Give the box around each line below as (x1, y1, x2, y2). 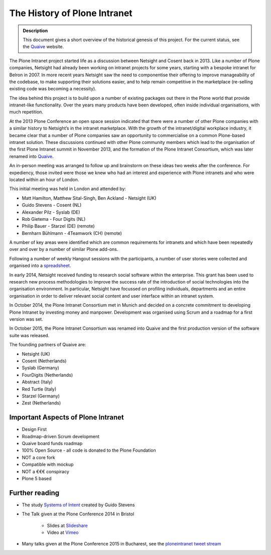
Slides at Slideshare (47, 522, 88, 528)
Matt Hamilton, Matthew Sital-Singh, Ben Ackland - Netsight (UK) (22, 195, 157, 201)
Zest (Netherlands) (22, 400, 61, 406)
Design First (22, 427, 47, 433)
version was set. (9, 316, 44, 322)
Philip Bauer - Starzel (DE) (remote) (22, 223, 95, 229)
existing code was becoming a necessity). (9, 86, 96, 92)
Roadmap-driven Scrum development (22, 433, 100, 439)
